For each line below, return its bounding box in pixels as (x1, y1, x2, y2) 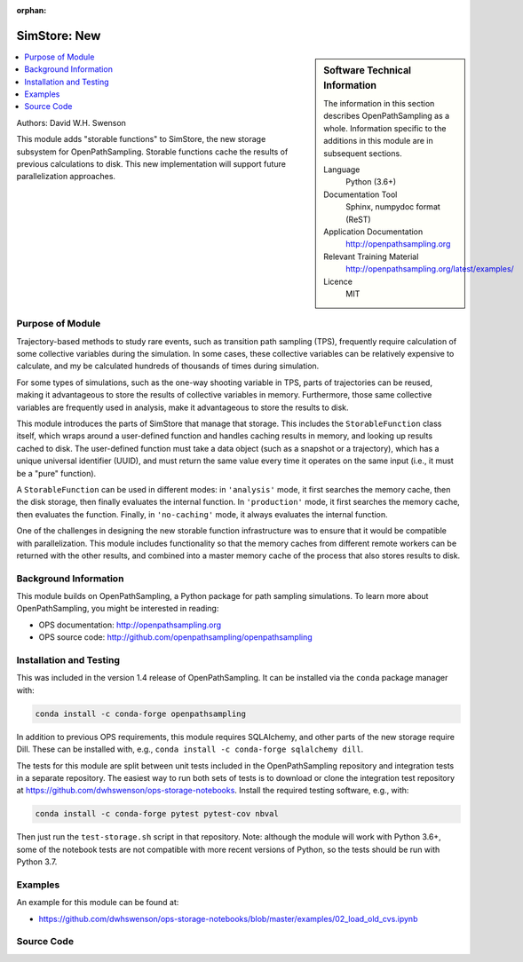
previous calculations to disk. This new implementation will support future (16, 159, 286, 170)
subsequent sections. (323, 147, 403, 159)
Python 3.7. (16, 856, 58, 867)
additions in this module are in (323, 136, 434, 146)
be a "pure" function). (16, 468, 97, 478)
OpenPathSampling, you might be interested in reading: (16, 603, 219, 614)
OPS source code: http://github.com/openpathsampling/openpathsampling (38, 632, 313, 643)
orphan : (16, 5, 47, 15)
